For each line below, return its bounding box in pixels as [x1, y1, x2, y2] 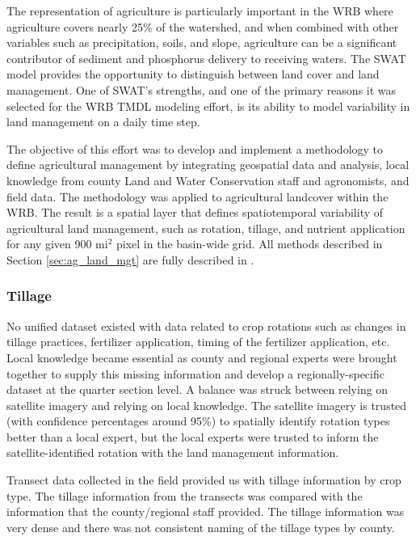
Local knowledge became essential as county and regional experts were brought [6, 349, 397, 366]
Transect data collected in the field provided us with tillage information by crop [6, 471, 401, 488]
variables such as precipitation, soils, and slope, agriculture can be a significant [6, 34, 397, 51]
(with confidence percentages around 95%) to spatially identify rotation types [6, 412, 390, 429]
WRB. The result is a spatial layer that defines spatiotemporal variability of [6, 204, 384, 221]
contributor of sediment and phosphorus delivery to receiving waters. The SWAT [6, 49, 406, 66]
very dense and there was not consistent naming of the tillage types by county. [6, 518, 395, 535]
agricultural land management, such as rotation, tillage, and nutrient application [6, 219, 405, 236]
